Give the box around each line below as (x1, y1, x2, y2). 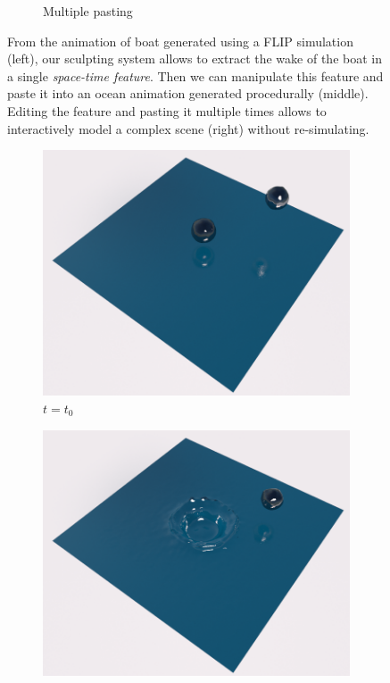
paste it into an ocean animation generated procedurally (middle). (7, 84, 369, 103)
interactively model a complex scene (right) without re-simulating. (7, 119, 369, 137)
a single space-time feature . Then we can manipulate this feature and (7, 66, 384, 85)
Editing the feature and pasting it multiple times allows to (7, 101, 327, 120)
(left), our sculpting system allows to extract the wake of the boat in (7, 49, 382, 68)
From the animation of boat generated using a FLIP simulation (7, 31, 353, 50)
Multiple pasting (43, 2, 133, 20)
